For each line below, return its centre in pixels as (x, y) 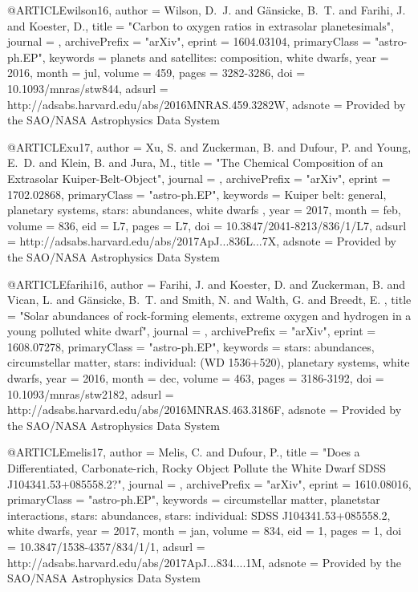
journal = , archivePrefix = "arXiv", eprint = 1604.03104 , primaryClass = (189, 41)
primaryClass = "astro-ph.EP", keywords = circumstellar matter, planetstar (194, 499)
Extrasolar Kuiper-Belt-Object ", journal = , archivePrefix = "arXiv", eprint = (199, 178)
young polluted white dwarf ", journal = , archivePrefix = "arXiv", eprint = (192, 331)
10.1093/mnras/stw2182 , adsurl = (91, 393)
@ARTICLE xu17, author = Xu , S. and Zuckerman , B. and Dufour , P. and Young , (209, 146)
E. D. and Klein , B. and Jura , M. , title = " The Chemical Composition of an (195, 162)
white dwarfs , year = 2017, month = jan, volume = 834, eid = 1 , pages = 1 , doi (205, 531)
